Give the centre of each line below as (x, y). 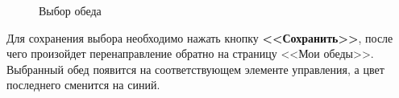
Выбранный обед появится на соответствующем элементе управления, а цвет (195, 69)
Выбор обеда (70, 10)
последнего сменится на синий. (83, 85)
